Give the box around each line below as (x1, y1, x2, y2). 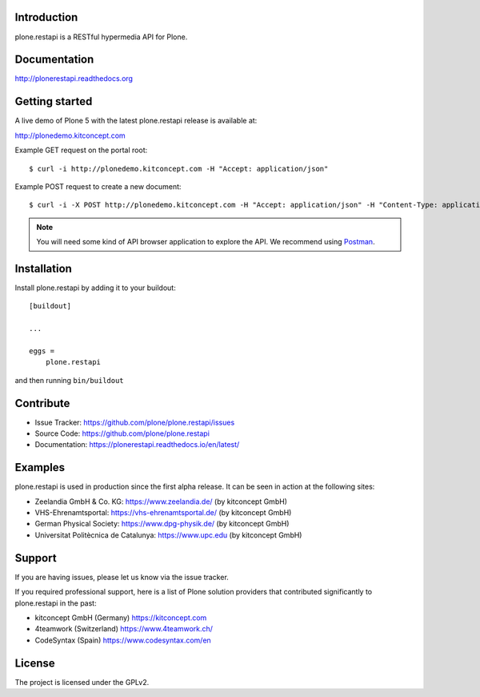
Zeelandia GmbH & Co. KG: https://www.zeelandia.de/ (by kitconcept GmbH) (34, 497, 288, 506)
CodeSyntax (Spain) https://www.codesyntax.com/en (34, 635, 211, 645)
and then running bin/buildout (14, 375, 124, 385)
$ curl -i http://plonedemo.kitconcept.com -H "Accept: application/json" (29, 164, 329, 173)
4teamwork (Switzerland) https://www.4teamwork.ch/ (34, 624, 214, 634)
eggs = (29, 346, 55, 356)
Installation (14, 261, 72, 276)
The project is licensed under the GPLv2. (14, 677, 150, 687)
